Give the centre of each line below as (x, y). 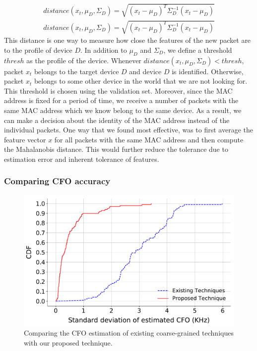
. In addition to (103, 50)
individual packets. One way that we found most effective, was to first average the (128, 130)
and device (145, 71)
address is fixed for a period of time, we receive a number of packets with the (121, 100)
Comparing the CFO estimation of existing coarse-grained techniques (129, 333)
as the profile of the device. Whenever (84, 60)
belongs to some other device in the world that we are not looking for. (141, 81)
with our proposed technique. (68, 342)
